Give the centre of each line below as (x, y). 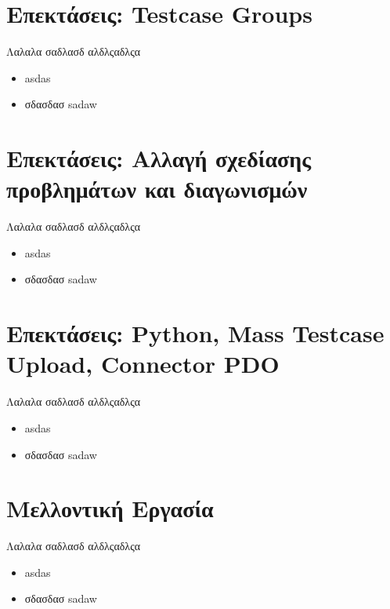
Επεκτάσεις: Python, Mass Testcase (195, 333)
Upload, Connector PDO (143, 364)
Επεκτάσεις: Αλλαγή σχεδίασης (159, 158)
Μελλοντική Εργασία (110, 508)
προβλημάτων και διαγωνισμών (157, 189)
